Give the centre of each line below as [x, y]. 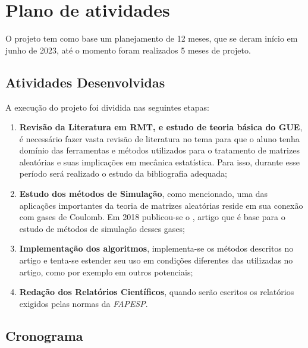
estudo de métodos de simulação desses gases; [102, 228]
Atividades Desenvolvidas [85, 82]
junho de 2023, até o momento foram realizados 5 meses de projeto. [128, 50]
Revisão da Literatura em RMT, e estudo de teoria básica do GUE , [161, 127]
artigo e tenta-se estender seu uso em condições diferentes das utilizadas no [156, 260]
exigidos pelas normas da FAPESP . [84, 303]
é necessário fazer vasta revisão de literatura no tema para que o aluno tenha [159, 138]
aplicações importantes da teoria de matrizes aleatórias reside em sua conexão [161, 205]
